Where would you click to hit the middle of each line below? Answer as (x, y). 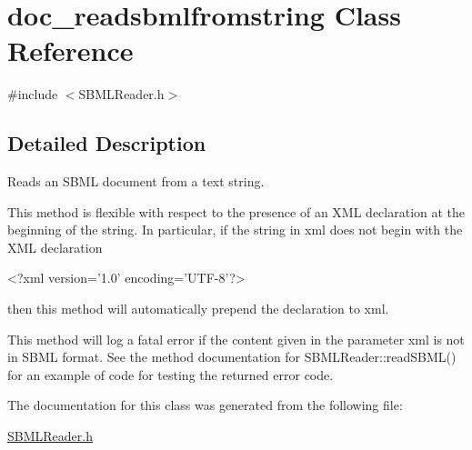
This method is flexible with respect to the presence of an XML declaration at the (236, 211)
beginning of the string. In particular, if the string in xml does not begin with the (235, 230)
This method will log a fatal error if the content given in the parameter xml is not (236, 339)
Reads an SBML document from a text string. (136, 181)
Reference (70, 50)
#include (33, 94)
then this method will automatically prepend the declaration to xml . (198, 309)
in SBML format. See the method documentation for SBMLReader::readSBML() (232, 357)
